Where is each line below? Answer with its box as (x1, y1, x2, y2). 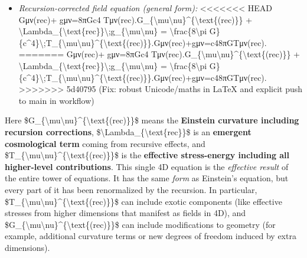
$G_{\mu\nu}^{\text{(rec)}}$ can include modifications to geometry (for (5, 218, 276, 230)
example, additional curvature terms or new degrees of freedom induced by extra (5, 230, 296, 242)
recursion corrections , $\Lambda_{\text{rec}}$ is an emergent (5, 125, 252, 138)
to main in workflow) (18, 94, 94, 106)
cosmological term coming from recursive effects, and (5, 137, 205, 149)
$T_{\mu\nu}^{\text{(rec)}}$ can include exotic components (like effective (5, 195, 282, 207)
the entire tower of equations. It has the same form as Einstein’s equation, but (5, 172, 289, 184)
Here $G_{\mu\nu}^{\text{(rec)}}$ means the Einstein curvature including (5, 114, 299, 126)
